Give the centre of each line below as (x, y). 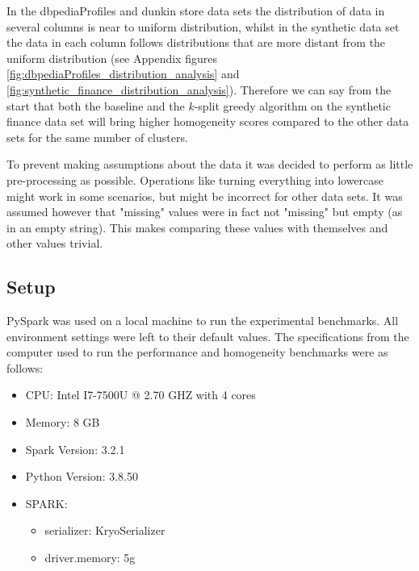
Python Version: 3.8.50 (82, 476)
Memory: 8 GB (63, 422)
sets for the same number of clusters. (97, 137)
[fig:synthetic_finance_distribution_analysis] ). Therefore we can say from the (199, 89)
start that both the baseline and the (96, 105)
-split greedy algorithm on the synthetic (292, 105)
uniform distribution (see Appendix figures (112, 58)
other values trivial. (55, 243)
